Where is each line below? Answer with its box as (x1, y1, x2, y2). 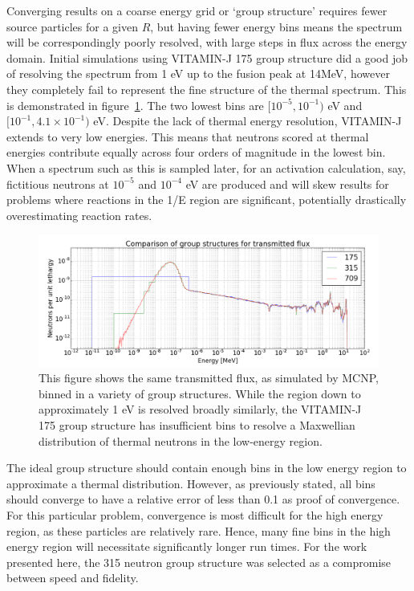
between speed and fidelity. (6, 569, 139, 586)
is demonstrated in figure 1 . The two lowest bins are (6, 96, 264, 113)
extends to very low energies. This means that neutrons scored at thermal (6, 128, 369, 145)
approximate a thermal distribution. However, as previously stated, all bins (6, 475, 375, 491)
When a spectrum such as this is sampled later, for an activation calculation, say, (6, 159, 406, 176)
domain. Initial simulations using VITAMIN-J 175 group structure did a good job (6, 49, 408, 66)
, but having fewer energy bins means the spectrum (150, 18, 403, 35)
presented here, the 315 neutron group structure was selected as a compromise (6, 553, 392, 570)
